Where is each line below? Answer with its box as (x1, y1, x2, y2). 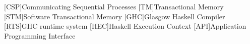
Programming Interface (4, 30, 76, 41)
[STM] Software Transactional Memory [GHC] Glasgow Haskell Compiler (4, 11, 225, 21)
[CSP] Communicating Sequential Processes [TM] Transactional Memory (4, 1, 224, 11)
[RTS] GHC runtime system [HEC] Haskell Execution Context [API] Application (4, 21, 246, 31)
